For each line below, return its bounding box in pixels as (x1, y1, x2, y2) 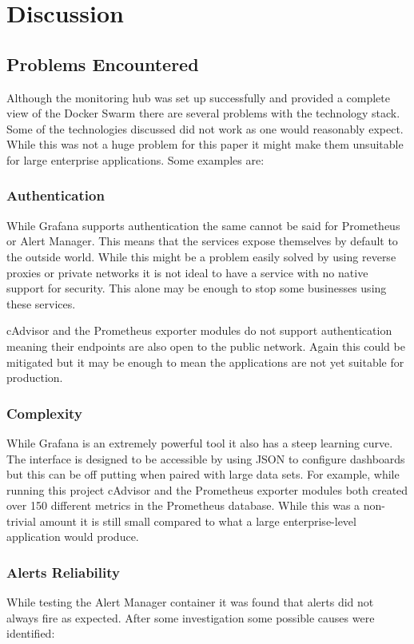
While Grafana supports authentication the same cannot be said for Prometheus (6, 217, 400, 233)
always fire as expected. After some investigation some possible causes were (6, 609, 375, 626)
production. (6, 369, 63, 386)
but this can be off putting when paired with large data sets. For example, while (6, 466, 400, 483)
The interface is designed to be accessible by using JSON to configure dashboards (6, 450, 405, 467)
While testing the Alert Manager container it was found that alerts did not (6, 594, 374, 610)
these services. (6, 295, 76, 312)
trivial (6, 512, 37, 529)
